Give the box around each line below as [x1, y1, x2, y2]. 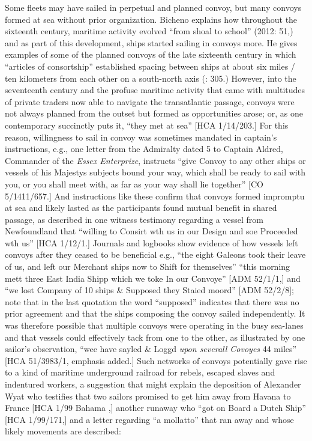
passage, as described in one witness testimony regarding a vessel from [5, 213, 263, 225]
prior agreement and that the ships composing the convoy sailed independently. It [5, 307, 305, 320]
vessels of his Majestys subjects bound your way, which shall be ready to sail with [5, 166, 305, 178]
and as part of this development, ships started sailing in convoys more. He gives [5, 36, 298, 49]
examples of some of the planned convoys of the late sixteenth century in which [5, 48, 296, 61]
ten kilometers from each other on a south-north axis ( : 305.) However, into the [5, 71, 296, 84]
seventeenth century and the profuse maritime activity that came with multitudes [5, 84, 305, 96]
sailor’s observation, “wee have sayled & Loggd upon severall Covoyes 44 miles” [5, 342, 297, 355]
